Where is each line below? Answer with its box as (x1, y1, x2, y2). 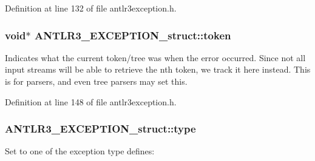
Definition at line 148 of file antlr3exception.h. (5, 95, 177, 108)
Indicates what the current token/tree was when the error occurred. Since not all (5, 51, 306, 64)
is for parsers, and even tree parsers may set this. (5, 75, 188, 87)
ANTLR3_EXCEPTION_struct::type (5, 121, 196, 136)
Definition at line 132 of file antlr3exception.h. (5, 2, 177, 14)
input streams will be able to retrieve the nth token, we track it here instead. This (5, 63, 311, 76)
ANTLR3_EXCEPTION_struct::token (34, 27, 231, 42)
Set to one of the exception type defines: (5, 145, 155, 157)
